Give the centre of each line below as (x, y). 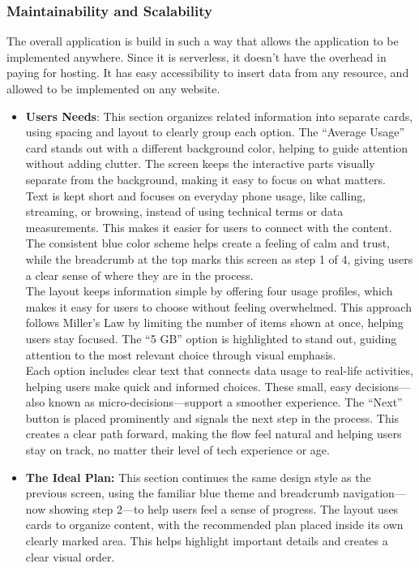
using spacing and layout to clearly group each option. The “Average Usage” (215, 132)
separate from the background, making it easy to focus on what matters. (205, 179)
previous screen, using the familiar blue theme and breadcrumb (182, 493)
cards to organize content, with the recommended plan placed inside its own (214, 525)
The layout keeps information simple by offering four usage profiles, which (209, 291)
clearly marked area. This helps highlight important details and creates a (207, 541)
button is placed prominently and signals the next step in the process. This (212, 417)
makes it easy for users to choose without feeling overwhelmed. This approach (218, 306)
